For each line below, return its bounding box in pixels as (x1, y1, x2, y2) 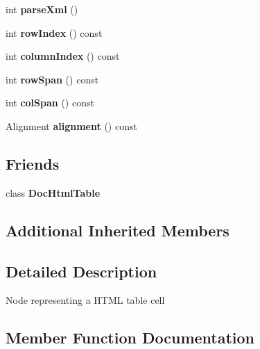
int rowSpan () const (6, 72, 99, 86)
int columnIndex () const (6, 49, 120, 63)
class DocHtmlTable (6, 185, 101, 200)
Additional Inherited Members (6, 219, 229, 241)
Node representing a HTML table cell (6, 293, 165, 307)
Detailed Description (6, 260, 157, 282)
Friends (6, 152, 60, 174)
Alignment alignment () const (6, 118, 137, 133)
